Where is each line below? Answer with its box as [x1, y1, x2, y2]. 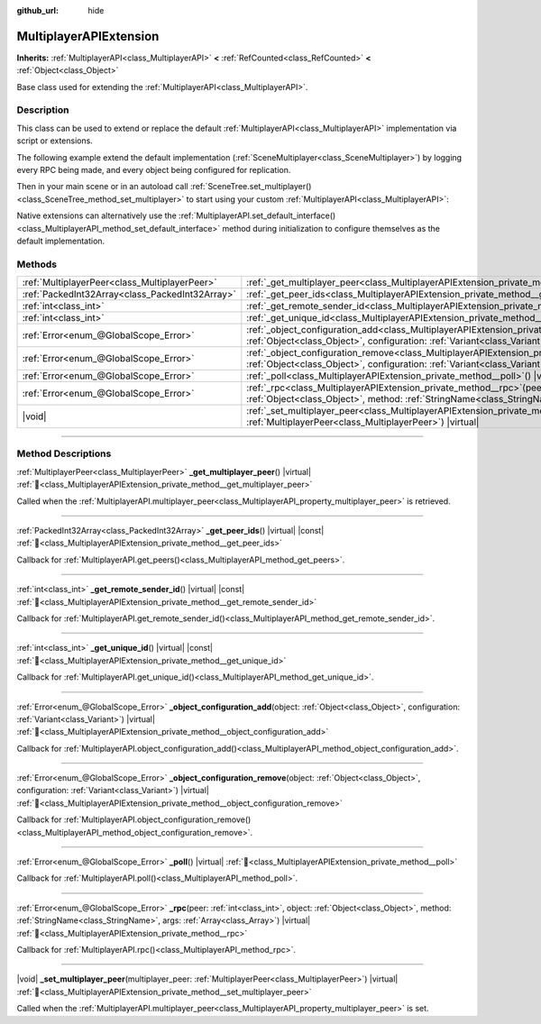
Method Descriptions [16, 447, 112, 460]
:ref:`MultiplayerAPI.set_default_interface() [179, 210, 336, 221]
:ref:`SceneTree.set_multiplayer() [189, 181, 312, 192]
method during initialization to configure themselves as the [222, 223, 441, 233]
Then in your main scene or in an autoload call [16, 181, 188, 192]
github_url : [16, 5, 59, 15]
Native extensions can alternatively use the [16, 210, 178, 221]
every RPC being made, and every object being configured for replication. [16, 165, 291, 175]
